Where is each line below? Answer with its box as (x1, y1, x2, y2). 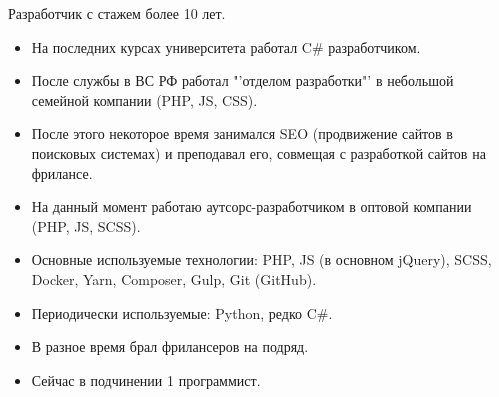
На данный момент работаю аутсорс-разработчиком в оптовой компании (31, 196, 472, 217)
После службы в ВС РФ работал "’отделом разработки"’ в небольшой (31, 70, 454, 91)
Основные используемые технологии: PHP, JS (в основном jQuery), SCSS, (31, 249, 492, 270)
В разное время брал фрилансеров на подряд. (31, 336, 309, 357)
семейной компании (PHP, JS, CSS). (31, 89, 258, 110)
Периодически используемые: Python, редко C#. (31, 302, 333, 323)
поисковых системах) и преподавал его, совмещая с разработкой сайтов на (31, 142, 486, 163)
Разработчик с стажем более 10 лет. (8, 3, 226, 23)
